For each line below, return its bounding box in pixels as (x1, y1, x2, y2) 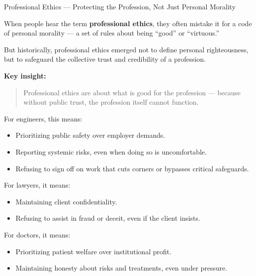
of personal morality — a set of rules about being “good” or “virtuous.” (4, 28, 220, 38)
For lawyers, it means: (4, 180, 70, 190)
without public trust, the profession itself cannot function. (23, 97, 199, 107)
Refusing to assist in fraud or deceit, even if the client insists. (15, 213, 200, 223)
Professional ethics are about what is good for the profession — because (23, 87, 241, 97)
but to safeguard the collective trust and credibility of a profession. (4, 54, 206, 64)
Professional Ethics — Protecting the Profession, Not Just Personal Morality (4, 1, 236, 11)
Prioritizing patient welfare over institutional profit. (15, 246, 172, 256)
